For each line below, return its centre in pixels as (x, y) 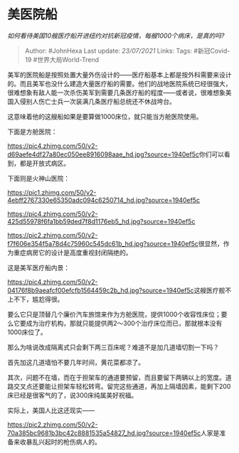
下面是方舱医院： (32, 132)
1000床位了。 (27, 332)
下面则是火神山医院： (38, 178)
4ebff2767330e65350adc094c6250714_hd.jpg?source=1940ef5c (104, 200)
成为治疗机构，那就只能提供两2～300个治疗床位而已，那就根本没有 (124, 323)
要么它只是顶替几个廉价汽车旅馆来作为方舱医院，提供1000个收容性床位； (115, 314)
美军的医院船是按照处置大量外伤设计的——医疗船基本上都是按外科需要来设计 (119, 75)
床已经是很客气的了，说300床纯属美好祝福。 (73, 395)
